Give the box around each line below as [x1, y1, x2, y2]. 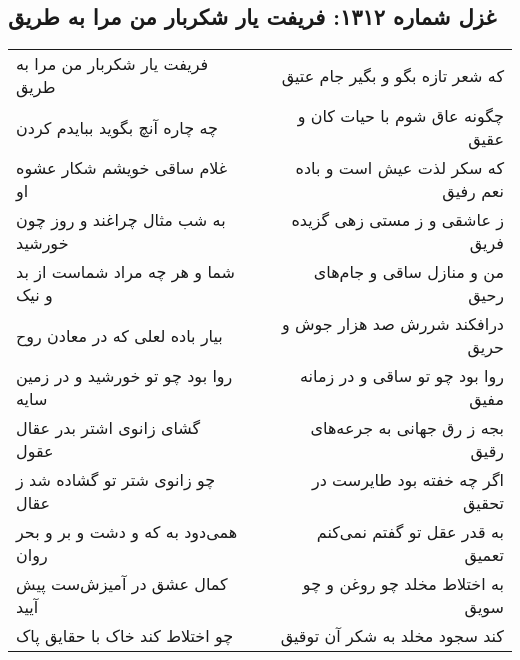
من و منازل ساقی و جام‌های [313, 260, 504, 284]
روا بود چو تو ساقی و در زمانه [300, 364, 504, 388]
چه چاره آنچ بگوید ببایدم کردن [16, 115, 218, 139]
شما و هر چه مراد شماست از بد [16, 260, 235, 284]
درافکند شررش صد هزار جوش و [282, 312, 504, 336]
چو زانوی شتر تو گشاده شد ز [16, 468, 216, 492]
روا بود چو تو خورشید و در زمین [16, 364, 233, 388]
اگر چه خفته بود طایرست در [311, 468, 504, 492]
